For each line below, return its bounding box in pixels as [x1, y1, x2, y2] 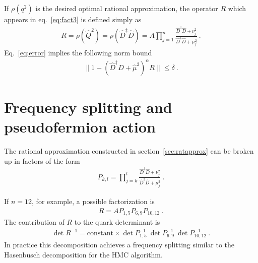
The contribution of [4, 217, 64, 227]
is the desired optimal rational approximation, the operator [35, 3, 218, 13]
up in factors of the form [4, 155, 80, 166]
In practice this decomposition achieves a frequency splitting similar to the [4, 239, 235, 249]
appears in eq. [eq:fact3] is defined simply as [4, 14, 142, 24]
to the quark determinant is [74, 217, 160, 227]
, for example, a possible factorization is [32, 195, 155, 206]
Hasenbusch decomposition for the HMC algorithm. [4, 249, 163, 259]
